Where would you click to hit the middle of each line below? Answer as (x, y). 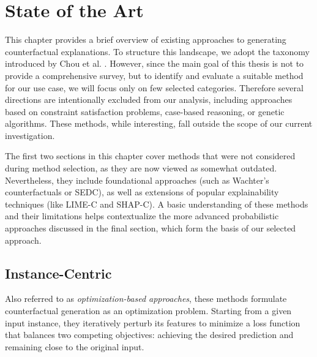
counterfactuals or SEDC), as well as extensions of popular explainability (142, 192)
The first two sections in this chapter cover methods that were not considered (150, 156)
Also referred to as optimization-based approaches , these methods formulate (146, 299)
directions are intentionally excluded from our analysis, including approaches (149, 100)
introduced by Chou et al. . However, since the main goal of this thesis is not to (155, 63)
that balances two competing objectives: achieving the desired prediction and (149, 335)
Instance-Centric (58, 273)
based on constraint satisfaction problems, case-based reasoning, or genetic (145, 111)
